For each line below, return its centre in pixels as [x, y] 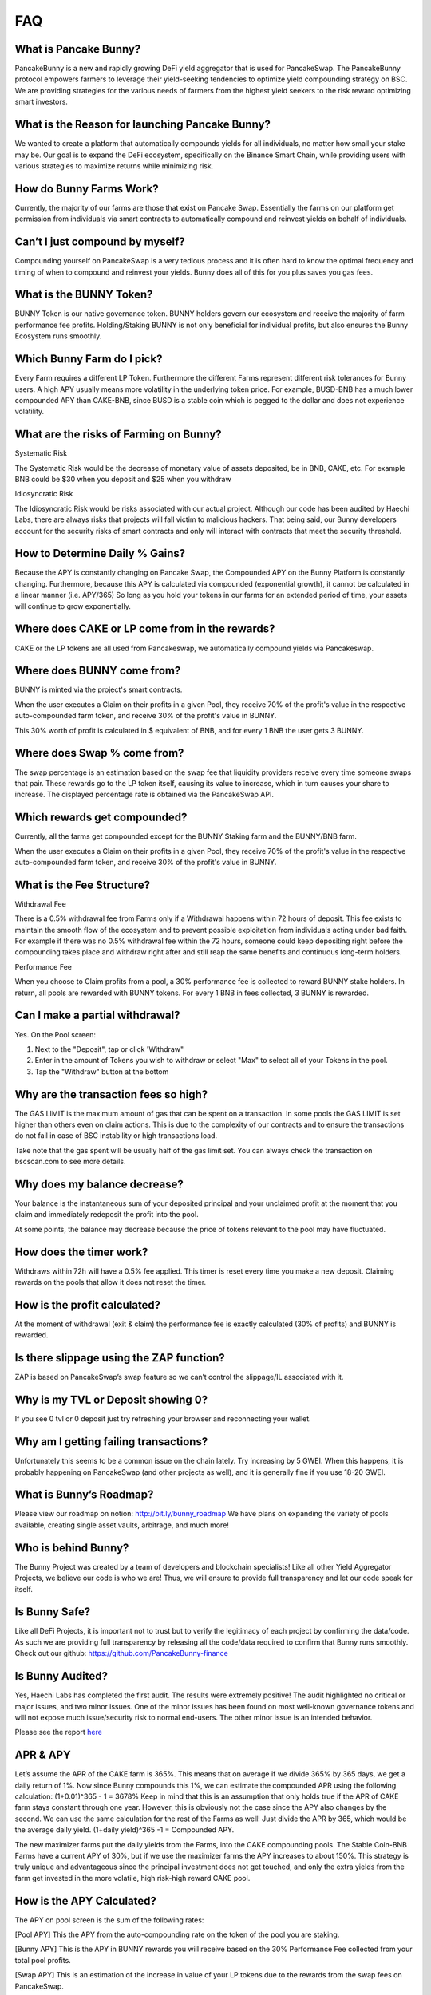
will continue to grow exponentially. [73, 606]
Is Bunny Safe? [53, 1612]
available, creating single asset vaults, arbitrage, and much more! [122, 1525]
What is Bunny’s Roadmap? [84, 1495]
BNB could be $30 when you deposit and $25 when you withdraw [123, 479]
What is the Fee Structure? [83, 885]
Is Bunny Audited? [61, 1676]
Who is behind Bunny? [72, 1548]
